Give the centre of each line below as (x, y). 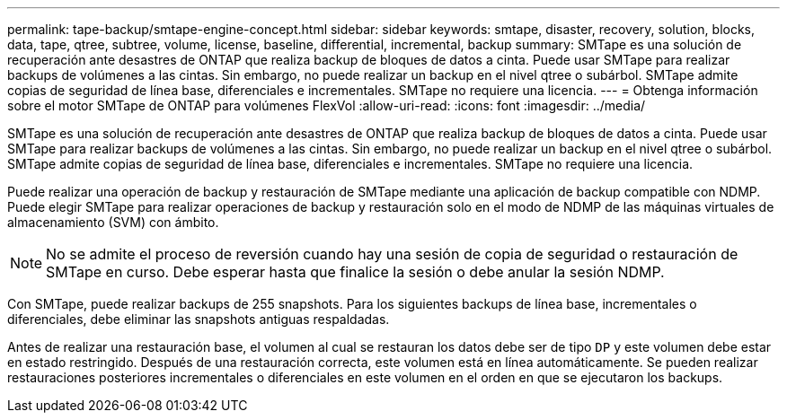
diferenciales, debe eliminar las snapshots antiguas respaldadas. (199, 319)
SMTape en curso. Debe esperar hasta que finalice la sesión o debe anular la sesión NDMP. (355, 272)
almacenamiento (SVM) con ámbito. (113, 222)
